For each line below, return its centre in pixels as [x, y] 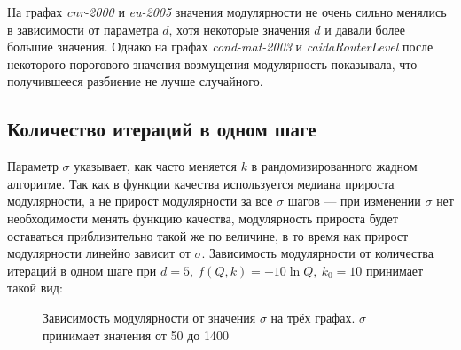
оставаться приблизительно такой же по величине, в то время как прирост [208, 235]
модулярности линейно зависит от [99, 253]
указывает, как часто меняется [155, 166]
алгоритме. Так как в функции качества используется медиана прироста [201, 183]
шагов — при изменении [354, 201]
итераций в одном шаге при [82, 270]
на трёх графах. [313, 317]
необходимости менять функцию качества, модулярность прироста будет [203, 218]
